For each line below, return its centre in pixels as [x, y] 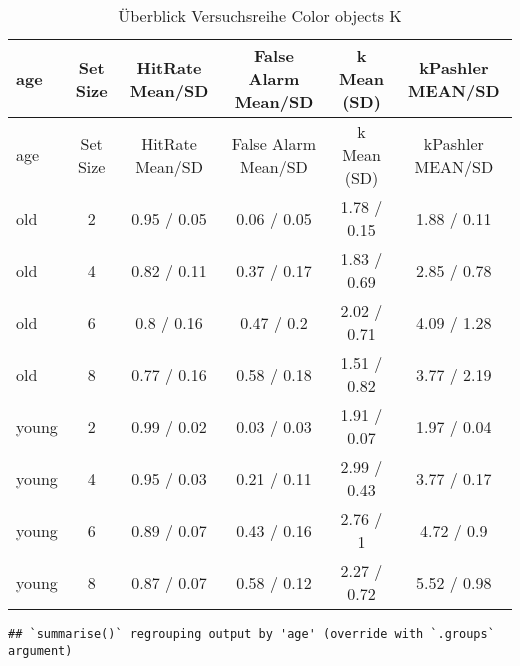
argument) [40, 650]
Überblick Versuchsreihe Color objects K [260, 15]
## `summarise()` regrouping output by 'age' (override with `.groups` [251, 634]
